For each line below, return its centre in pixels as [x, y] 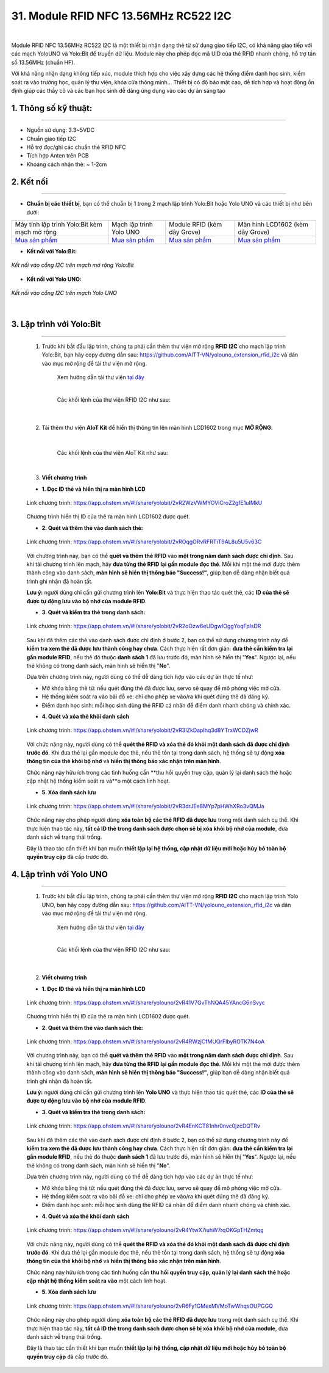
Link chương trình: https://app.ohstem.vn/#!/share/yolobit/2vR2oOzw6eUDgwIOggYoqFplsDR [144, 626]
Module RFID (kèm [195, 225]
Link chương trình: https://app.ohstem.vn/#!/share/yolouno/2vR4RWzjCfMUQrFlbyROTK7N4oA [146, 1042]
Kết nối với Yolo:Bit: [52, 252]
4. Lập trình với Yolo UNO [60, 874]
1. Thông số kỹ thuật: [52, 108]
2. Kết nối [30, 182]
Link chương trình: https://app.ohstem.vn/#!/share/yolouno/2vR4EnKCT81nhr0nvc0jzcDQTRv [143, 1126]
